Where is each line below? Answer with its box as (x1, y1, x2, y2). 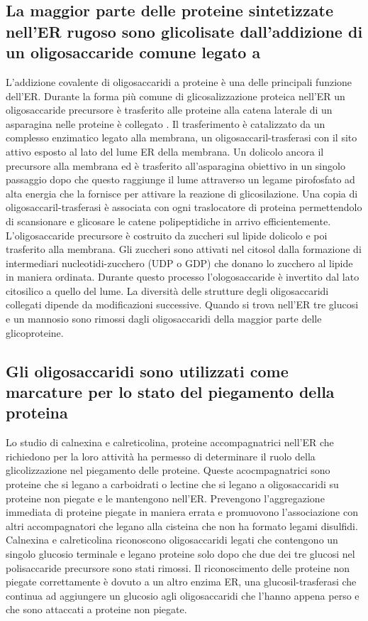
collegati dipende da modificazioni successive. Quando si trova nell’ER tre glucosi (6, 297, 359, 312)
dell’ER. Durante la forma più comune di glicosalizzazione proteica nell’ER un (6, 88, 345, 103)
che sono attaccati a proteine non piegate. (6, 602, 187, 617)
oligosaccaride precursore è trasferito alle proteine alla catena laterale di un (6, 102, 333, 117)
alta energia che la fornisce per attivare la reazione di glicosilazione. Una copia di (6, 185, 358, 200)
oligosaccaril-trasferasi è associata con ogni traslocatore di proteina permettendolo (6, 200, 362, 215)
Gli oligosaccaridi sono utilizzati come (6, 360, 289, 382)
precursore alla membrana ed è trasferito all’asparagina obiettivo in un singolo (6, 158, 345, 173)
